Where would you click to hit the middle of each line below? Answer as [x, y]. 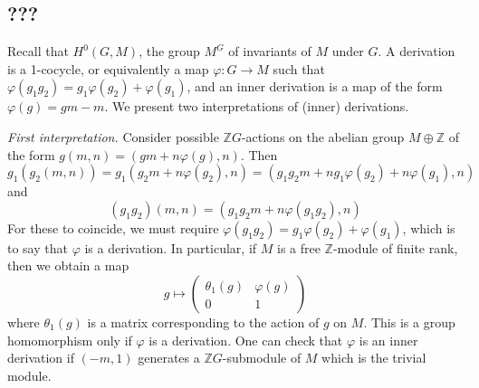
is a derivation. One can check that [246, 340]
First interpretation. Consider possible [113, 136]
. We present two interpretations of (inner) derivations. [257, 106]
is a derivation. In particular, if [171, 247]
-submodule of [262, 358]
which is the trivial [374, 358]
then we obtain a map [68, 265]
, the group [169, 51]
